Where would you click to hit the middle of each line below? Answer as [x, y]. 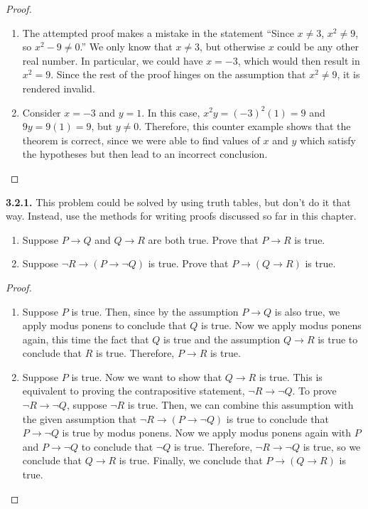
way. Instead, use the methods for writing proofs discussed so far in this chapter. [181, 216]
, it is [348, 74]
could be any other [318, 47]
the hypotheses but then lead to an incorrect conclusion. [145, 154]
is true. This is [291, 376]
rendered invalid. [59, 88]
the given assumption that [80, 418]
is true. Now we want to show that [147, 376]
